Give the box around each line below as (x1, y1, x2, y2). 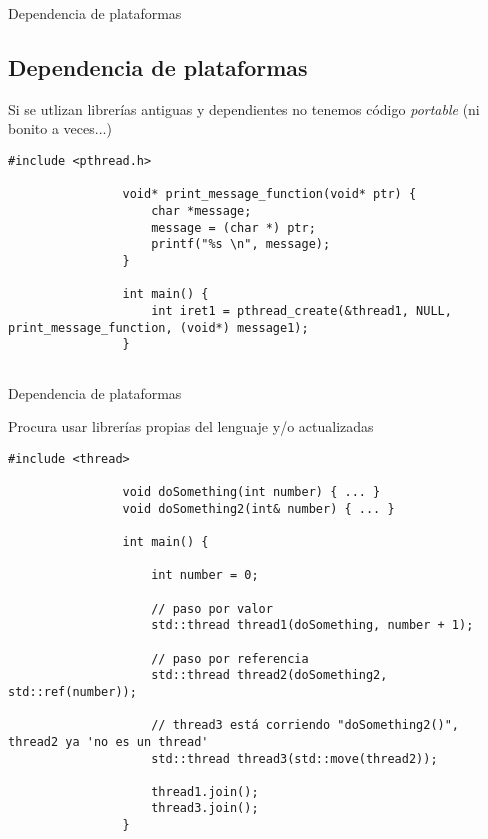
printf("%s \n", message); (151, 237, 331, 252)
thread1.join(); (151, 784, 259, 799)
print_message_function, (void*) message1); (8, 320, 309, 335)
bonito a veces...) (8, 118, 112, 139)
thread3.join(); (151, 801, 259, 816)
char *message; (151, 203, 252, 218)
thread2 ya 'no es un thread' (8, 734, 209, 749)
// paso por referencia (151, 651, 309, 666)
